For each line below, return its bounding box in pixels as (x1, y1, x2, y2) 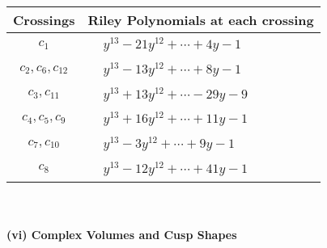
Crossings (13, 11, 75, 29)
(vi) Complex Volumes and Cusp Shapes (6, 226, 237, 243)
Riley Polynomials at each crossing (87, 11, 314, 29)
